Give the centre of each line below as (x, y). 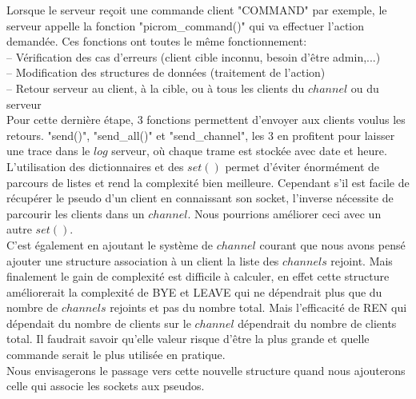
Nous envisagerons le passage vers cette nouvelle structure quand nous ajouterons (206, 370)
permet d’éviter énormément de (302, 166)
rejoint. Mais (362, 260)
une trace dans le (48, 151)
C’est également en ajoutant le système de (110, 244)
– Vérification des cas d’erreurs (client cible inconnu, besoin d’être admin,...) (194, 56)
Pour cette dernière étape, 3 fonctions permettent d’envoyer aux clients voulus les (206, 120)
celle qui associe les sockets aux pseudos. (106, 386)
